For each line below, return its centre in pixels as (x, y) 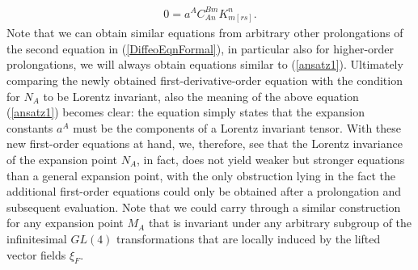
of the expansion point (62, 160)
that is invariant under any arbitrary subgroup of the (280, 223)
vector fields (36, 254)
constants (30, 127)
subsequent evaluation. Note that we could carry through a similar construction (204, 207)
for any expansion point (65, 223)
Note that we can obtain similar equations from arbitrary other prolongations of (205, 33)
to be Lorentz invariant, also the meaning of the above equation (201, 96)
